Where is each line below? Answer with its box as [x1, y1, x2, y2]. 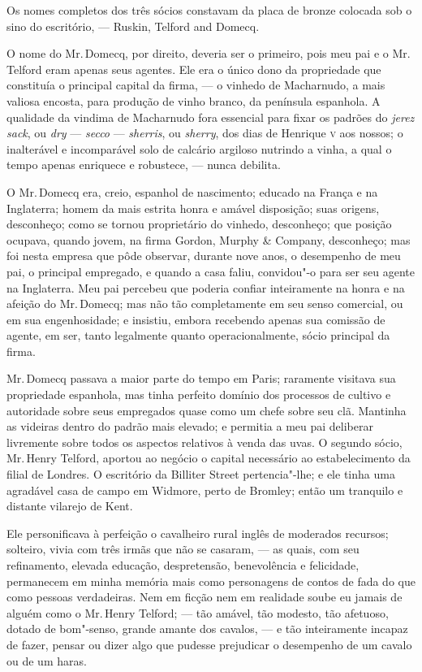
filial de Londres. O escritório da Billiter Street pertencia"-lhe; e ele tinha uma [6, 466, 395, 483]
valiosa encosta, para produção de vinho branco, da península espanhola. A [6, 92, 381, 109]
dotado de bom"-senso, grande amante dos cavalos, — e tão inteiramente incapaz [6, 620, 408, 637]
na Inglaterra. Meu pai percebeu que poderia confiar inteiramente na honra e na [6, 279, 405, 296]
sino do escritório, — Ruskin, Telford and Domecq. [6, 17, 260, 34]
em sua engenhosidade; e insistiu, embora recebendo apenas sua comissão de [6, 310, 385, 327]
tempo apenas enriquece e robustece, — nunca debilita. [6, 156, 281, 173]
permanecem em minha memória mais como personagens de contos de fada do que [6, 572, 416, 589]
